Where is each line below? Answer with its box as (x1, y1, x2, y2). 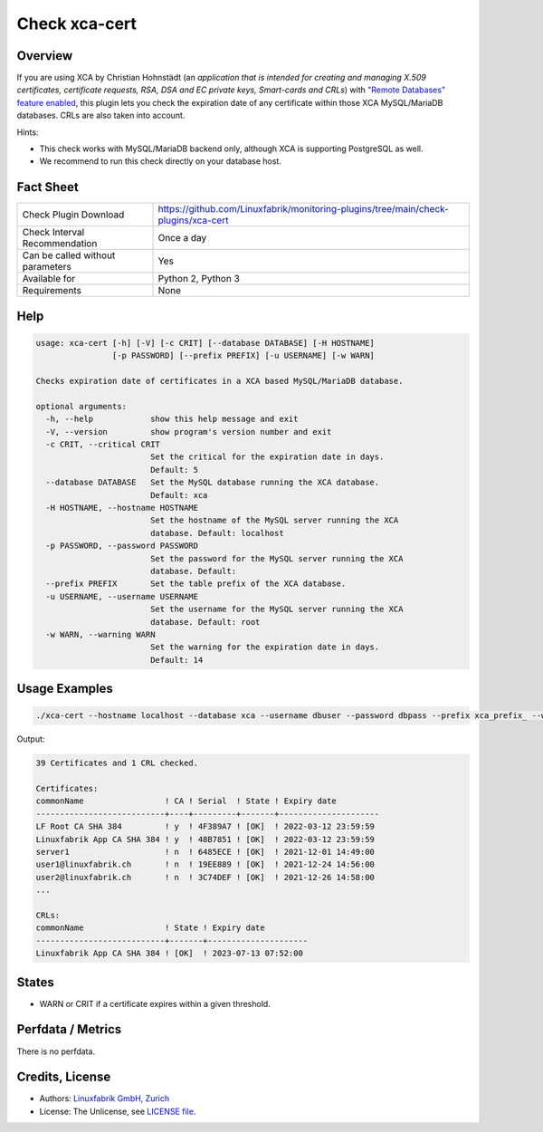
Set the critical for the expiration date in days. (149, 452, 385, 462)
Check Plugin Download (22, 208, 125, 221)
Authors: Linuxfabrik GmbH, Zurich (39, 1093, 170, 1104)
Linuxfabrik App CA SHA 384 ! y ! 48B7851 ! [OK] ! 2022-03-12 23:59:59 (35, 834, 376, 844)
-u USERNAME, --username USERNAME (45, 591, 199, 601)
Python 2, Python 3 (157, 273, 240, 285)
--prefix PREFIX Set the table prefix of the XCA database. (45, 579, 347, 589)
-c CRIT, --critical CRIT (45, 439, 160, 450)
